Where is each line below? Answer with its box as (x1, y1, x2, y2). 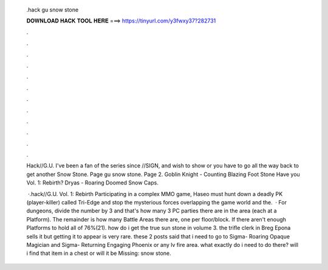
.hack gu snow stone (26, 6, 79, 13)
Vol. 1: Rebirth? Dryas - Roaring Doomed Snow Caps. (26, 179, 159, 186)
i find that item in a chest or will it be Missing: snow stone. (26, 249, 171, 257)
